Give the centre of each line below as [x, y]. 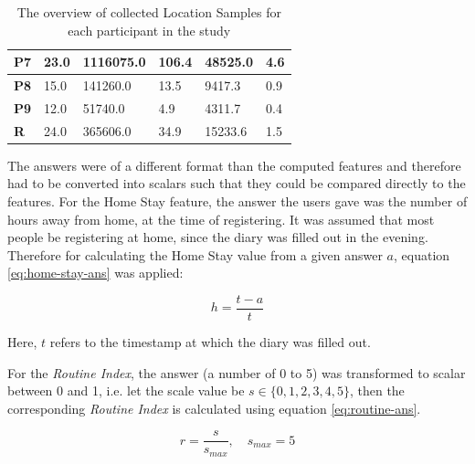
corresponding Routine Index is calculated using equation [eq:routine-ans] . [214, 408]
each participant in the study [149, 30]
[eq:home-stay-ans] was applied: [95, 273]
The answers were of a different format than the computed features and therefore [234, 165]
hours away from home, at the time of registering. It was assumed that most [221, 219]
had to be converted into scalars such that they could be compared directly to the [237, 183]
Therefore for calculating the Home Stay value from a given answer [195, 254]
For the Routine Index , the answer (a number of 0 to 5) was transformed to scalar [237, 372]
